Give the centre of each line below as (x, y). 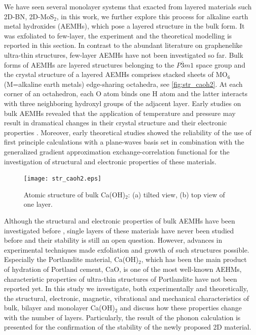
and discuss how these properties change (181, 308)
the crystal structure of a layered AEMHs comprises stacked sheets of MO (116, 74)
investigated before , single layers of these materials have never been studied (119, 230)
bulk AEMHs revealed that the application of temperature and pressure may (120, 113)
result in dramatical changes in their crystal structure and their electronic (115, 123)
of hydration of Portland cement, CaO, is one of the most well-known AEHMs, (123, 269)
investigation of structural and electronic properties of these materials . (110, 161)
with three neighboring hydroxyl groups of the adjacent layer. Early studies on (123, 103)
